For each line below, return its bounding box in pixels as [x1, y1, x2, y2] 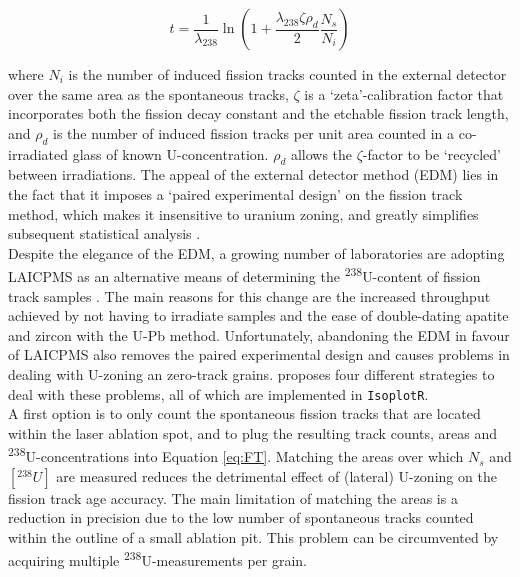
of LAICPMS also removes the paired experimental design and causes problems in [8, 344, 510, 365]
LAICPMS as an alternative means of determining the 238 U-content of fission [8, 263, 481, 286]
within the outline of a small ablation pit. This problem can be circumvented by [8, 526, 499, 547]
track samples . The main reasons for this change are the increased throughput [8, 285, 491, 306]
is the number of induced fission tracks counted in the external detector [68, 64, 507, 84]
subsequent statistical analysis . [8, 223, 201, 244]
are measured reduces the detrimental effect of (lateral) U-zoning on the [56, 465, 497, 486]
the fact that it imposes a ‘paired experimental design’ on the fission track [8, 183, 463, 204]
